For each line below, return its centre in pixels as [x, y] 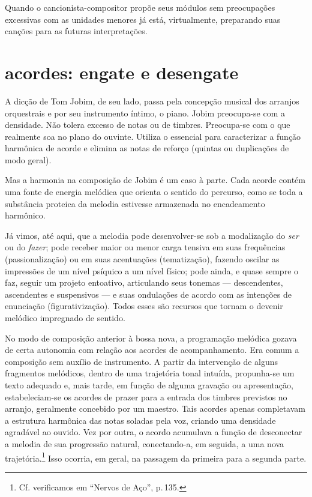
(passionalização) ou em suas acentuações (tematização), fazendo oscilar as [142, 259]
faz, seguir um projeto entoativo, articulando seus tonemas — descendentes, [144, 282]
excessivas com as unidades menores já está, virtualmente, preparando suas [143, 19]
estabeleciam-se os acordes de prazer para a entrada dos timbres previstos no [146, 396]
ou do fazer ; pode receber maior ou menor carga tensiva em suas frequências [145, 247]
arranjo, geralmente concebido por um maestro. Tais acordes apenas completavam [155, 408]
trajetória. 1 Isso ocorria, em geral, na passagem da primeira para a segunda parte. [156, 457]
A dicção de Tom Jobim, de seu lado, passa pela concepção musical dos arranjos [152, 101]
